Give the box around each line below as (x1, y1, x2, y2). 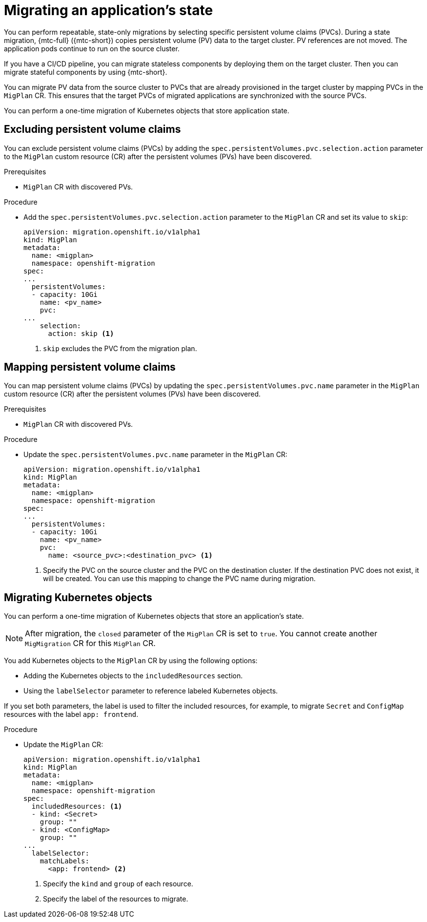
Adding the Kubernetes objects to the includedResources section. (23, 671, 243, 680)
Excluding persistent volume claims (4, 123, 181, 136)
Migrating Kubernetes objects (4, 591, 152, 604)
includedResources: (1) (31, 802, 122, 811)
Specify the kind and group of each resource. (43, 880, 193, 888)
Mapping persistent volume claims (4, 361, 176, 374)
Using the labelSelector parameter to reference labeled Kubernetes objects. (23, 687, 278, 695)
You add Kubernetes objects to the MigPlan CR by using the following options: (4, 656, 258, 665)
